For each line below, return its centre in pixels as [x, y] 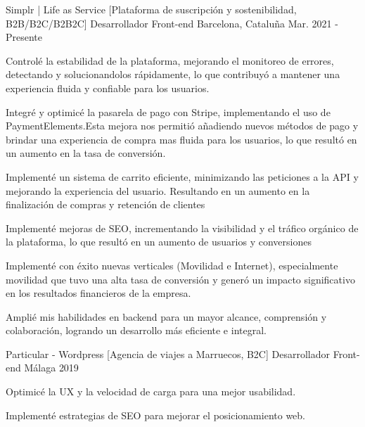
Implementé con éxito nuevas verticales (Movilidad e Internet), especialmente [172, 265]
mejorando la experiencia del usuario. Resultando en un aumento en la [158, 190]
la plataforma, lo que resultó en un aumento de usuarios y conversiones [159, 242]
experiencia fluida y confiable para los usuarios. [108, 88]
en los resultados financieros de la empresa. [98, 293]
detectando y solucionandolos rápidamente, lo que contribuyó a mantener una [173, 74]
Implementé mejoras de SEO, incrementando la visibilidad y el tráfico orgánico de [182, 228]
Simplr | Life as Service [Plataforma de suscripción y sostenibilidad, [151, 9]
